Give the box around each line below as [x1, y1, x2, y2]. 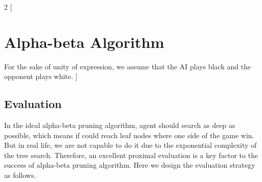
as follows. [4, 170, 36, 180]
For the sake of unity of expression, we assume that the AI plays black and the [4, 61, 251, 71]
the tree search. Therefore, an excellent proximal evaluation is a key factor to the [4, 149, 258, 160]
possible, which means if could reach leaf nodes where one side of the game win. [4, 129, 254, 140]
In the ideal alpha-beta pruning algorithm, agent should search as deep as [4, 120, 235, 131]
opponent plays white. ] [4, 71, 78, 82]
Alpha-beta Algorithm [4, 31, 164, 52]
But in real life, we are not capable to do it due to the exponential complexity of [4, 140, 257, 150]
